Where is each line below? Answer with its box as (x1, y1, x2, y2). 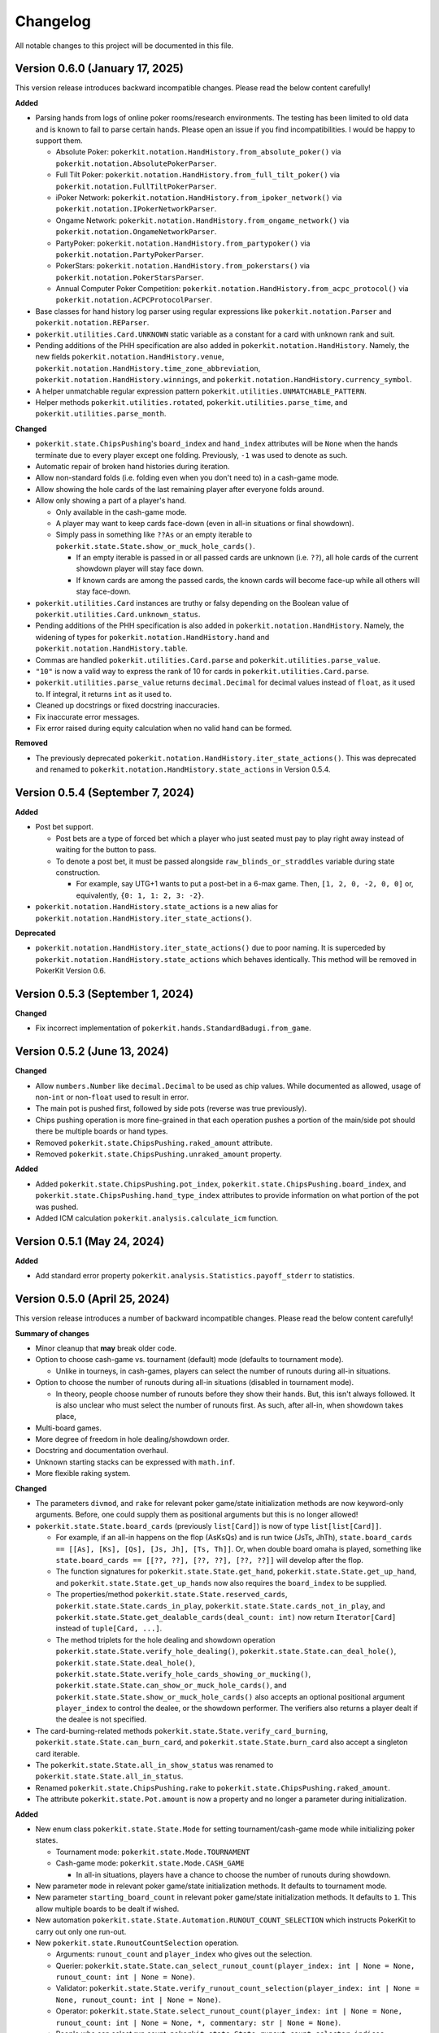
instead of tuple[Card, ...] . (55, 1623, 163, 1634)
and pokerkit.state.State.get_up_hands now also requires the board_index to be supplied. (55, 1578, 387, 1587)
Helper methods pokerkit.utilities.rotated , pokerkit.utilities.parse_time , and (35, 398, 348, 407)
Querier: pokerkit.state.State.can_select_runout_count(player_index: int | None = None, (55, 1961, 415, 1970)
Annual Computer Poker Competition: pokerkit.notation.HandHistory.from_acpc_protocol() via (55, 284, 409, 294)
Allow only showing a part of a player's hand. (35, 496, 187, 506)
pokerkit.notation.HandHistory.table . (35, 643, 189, 654)
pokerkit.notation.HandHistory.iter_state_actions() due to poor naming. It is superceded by (35, 943, 386, 953)
